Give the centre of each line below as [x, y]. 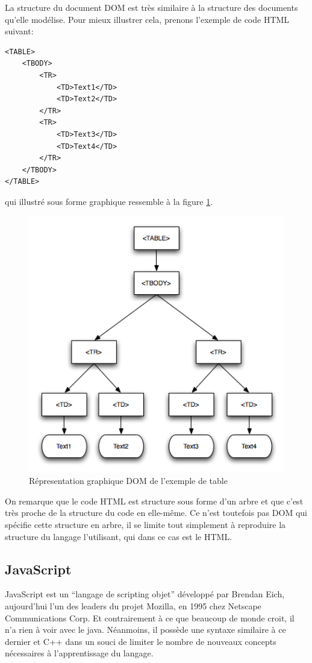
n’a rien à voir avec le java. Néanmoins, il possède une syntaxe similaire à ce [145, 630]
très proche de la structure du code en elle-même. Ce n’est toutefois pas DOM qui [156, 513]
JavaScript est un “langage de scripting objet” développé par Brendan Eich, [145, 594]
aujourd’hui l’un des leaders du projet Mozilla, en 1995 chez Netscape [133, 605]
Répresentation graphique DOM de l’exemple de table [128, 481]
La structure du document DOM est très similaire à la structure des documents [151, 7]
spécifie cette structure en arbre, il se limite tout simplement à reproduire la [145, 524]
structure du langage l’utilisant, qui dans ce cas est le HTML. [119, 536]
